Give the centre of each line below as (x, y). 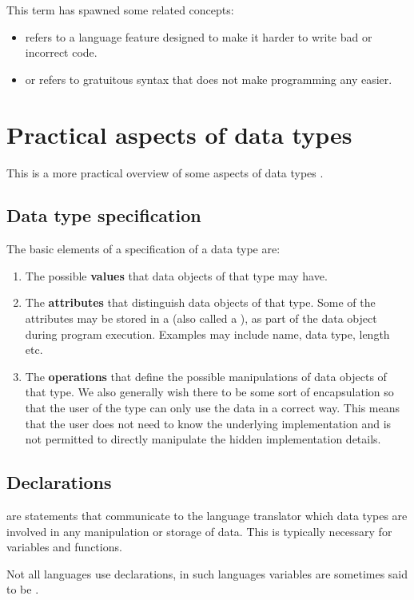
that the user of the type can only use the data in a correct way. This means (213, 408)
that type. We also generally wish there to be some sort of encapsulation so (209, 392)
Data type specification (104, 215)
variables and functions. (64, 547)
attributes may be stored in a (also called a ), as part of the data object (201, 318)
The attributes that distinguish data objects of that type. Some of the (200, 302)
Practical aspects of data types (179, 134)
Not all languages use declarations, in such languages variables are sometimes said (207, 573)
